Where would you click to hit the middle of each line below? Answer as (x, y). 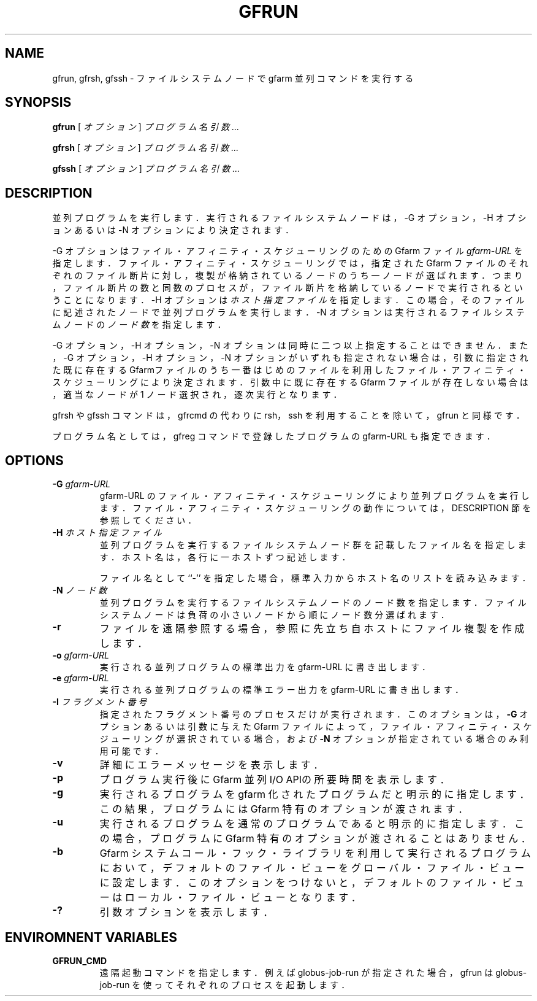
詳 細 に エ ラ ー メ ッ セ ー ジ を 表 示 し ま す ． (211, 765)
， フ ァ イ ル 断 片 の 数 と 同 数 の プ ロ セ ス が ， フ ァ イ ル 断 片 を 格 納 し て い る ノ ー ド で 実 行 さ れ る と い (288, 288)
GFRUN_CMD (80, 960)
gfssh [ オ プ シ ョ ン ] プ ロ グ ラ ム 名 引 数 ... (146, 169)
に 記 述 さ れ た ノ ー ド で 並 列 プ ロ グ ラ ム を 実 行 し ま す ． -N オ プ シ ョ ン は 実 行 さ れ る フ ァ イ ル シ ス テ (288, 312)
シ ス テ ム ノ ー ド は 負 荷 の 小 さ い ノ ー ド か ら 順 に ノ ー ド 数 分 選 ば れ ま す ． (274, 615)
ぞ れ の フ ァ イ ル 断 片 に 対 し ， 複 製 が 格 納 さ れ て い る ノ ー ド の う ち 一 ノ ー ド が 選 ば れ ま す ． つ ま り (288, 276)
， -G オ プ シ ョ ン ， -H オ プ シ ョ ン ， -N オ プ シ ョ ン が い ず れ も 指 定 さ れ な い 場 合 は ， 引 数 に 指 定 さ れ (290, 358)
